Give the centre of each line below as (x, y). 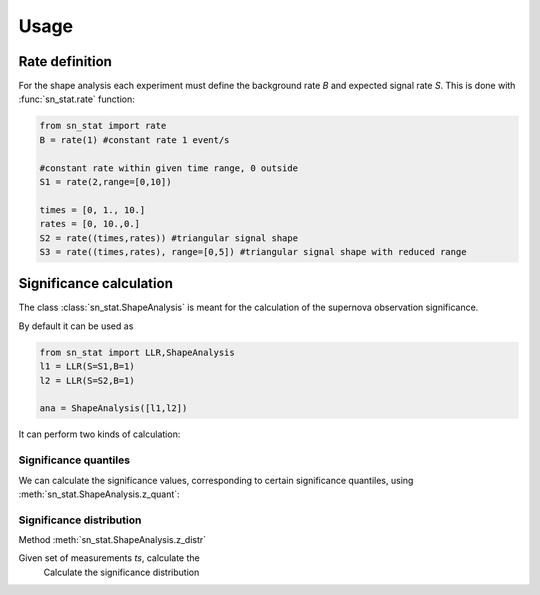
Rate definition (65, 61)
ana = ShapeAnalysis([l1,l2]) (113, 408)
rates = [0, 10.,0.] (89, 224)
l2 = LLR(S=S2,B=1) (87, 380)
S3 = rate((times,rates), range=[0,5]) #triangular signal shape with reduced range (253, 251)
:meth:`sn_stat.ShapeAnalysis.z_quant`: (99, 494)
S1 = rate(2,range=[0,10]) (105, 181)
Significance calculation (96, 283)
